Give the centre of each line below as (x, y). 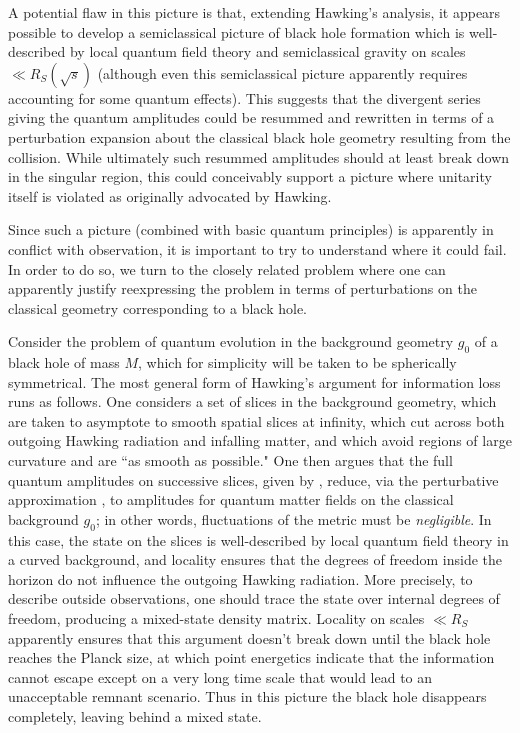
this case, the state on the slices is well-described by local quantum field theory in (258, 539)
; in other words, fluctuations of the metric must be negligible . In (293, 518)
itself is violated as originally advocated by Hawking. (170, 195)
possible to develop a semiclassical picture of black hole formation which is (236, 31)
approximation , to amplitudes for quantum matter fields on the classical (231, 499)
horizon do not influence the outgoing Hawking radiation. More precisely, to (240, 578)
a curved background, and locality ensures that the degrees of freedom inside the (255, 559)
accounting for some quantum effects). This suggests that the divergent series (244, 97)
